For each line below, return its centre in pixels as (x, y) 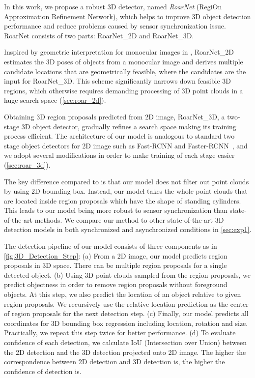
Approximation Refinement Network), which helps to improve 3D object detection (127, 16)
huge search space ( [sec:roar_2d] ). (55, 100)
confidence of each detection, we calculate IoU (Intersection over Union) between (125, 342)
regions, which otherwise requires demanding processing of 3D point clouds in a (124, 90)
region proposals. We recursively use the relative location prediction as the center (126, 304)
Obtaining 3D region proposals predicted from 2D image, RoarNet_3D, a (114, 116)
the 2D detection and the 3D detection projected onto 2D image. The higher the (125, 352)
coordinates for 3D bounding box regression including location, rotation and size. (126, 323)
